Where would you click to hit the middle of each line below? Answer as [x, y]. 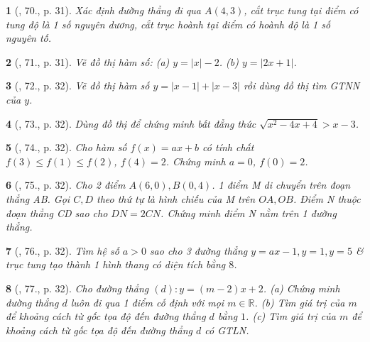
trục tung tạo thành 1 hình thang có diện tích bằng [116, 264]
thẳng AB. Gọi [38, 198]
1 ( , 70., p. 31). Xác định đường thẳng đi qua [104, 10]
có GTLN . [227, 330]
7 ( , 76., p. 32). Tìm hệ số [62, 250]
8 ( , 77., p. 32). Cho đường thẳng [77, 288]
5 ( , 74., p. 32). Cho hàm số [66, 147]
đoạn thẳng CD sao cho [57, 213]
